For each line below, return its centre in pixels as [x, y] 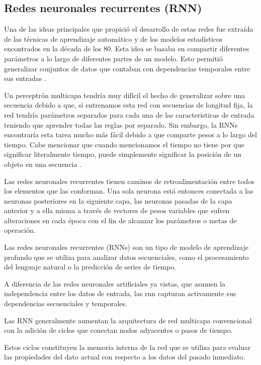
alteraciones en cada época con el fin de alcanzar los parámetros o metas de [120, 220]
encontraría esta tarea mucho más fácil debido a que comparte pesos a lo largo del [130, 134]
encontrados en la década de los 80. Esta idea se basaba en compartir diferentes [127, 49]
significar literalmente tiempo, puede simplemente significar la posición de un [123, 154]
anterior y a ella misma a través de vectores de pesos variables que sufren [117, 210]
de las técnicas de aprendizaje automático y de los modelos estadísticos [113, 38]
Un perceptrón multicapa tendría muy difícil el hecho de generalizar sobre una [125, 95]
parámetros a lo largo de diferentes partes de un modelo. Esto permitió [113, 58]
